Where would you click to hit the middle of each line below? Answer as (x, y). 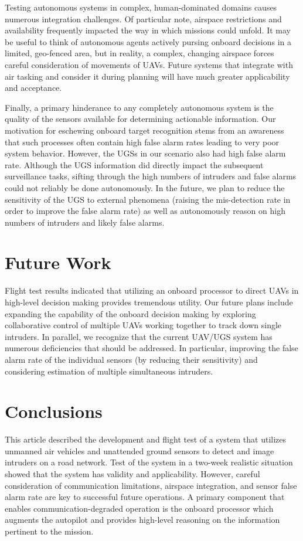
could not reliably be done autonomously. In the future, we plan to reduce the (145, 187)
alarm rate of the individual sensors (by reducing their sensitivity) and (131, 359)
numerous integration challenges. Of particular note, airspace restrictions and (143, 18)
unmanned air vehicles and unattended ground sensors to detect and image (139, 450)
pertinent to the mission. (49, 531)
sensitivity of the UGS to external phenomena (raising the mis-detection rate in (148, 199)
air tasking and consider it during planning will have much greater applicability (147, 76)
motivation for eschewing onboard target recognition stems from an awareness (144, 130)
